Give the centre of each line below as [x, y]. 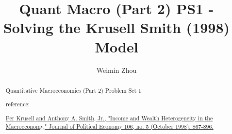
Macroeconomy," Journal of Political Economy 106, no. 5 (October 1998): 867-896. [109, 126]
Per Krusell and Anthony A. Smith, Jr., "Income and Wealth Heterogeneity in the [109, 118]
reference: [18, 104]
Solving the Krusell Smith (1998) [116, 27]
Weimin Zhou [116, 70]
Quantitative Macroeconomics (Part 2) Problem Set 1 [74, 90]
